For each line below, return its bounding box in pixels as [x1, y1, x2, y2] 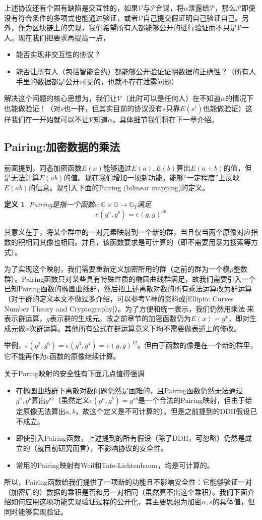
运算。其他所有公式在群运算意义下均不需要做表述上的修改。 [43, 323, 241, 333]
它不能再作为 [4, 351, 46, 361]
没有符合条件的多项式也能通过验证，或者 [4, 12, 138, 23]
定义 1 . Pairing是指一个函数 [4, 199, 95, 210]
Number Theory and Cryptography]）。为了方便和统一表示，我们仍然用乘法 [4, 303, 245, 314]
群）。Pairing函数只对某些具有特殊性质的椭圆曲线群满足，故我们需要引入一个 [4, 273, 256, 284]
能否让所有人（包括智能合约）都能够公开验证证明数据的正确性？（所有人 [16, 66, 256, 76]
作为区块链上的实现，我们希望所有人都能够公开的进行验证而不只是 [18, 22, 237, 33]
